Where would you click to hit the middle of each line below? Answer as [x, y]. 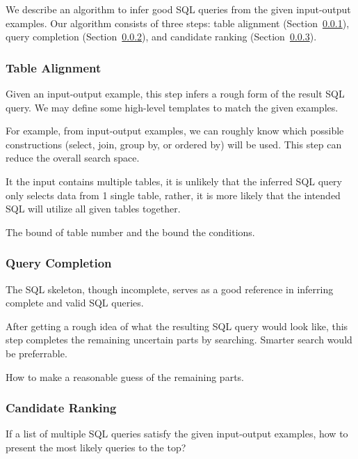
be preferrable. [36, 353]
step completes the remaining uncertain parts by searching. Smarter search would [179, 340]
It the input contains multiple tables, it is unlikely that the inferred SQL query [174, 181]
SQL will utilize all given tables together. [93, 209]
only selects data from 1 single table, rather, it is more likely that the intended [173, 195]
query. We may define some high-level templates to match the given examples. [172, 107]
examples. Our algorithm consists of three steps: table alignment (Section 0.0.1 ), [178, 23]
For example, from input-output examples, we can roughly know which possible [175, 131]
